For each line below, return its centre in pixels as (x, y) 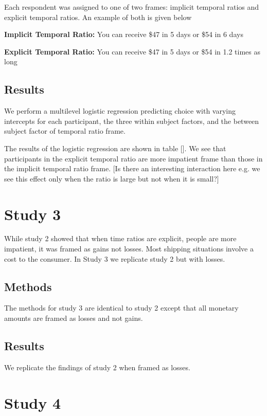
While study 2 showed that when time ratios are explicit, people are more (120, 238)
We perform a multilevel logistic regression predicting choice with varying (120, 111)
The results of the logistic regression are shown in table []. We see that (115, 148)
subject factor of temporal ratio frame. (65, 131)
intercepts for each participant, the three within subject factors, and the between (132, 121)
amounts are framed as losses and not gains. (74, 318)
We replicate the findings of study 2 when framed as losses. (97, 367)
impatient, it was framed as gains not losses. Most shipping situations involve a (129, 249)
